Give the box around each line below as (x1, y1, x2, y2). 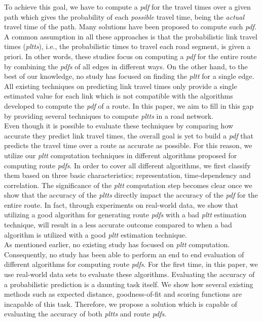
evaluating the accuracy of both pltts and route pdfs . (4, 308, 167, 319)
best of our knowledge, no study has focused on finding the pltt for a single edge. (4, 71, 254, 81)
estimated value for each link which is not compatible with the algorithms (4, 90, 233, 101)
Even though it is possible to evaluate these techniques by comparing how (4, 120, 234, 131)
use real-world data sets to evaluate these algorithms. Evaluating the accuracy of (4, 269, 255, 280)
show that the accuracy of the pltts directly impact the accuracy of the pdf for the (4, 190, 258, 200)
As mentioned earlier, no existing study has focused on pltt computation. (4, 239, 230, 250)
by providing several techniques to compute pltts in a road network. (4, 110, 214, 121)
